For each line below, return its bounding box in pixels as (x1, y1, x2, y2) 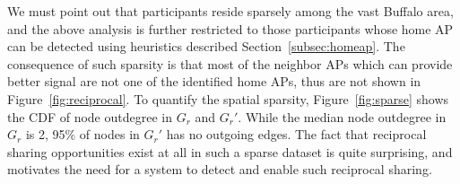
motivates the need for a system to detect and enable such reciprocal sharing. (7, 160, 432, 179)
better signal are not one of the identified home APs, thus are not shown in (7, 72, 421, 91)
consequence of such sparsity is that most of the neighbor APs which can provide (7, 54, 453, 73)
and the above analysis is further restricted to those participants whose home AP (7, 19, 454, 38)
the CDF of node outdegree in (7, 107, 172, 126)
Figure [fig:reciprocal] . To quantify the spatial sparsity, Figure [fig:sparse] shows (7, 89, 449, 108)
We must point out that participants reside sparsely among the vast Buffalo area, (7, 2, 454, 20)
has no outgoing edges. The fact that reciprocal (166, 125, 427, 144)
